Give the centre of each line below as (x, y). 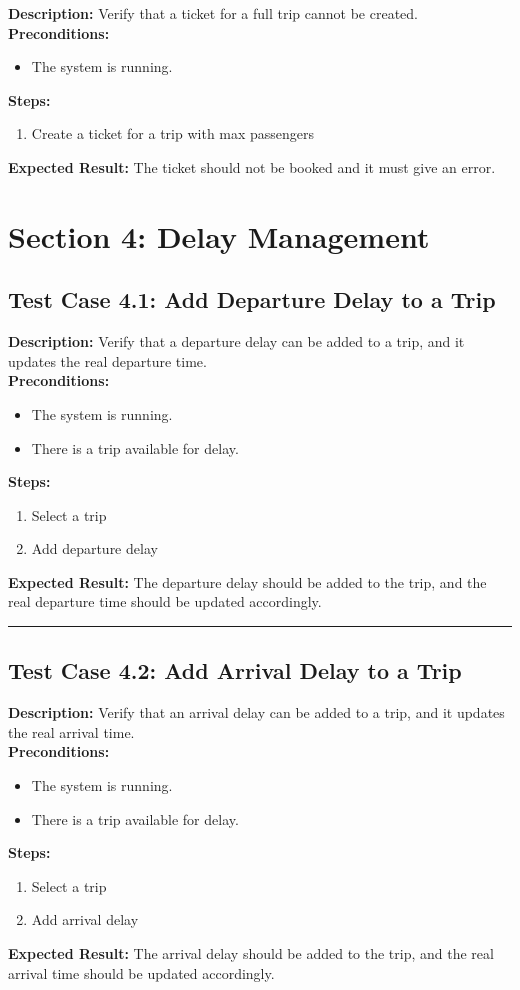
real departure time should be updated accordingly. (165, 601)
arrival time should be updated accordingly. (141, 972)
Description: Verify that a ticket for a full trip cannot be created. (213, 13)
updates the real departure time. (107, 360)
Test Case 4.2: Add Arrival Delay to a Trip (235, 670)
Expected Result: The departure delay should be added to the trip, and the (247, 581)
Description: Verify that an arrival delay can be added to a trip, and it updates (256, 712)
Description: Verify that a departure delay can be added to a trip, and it (236, 341)
